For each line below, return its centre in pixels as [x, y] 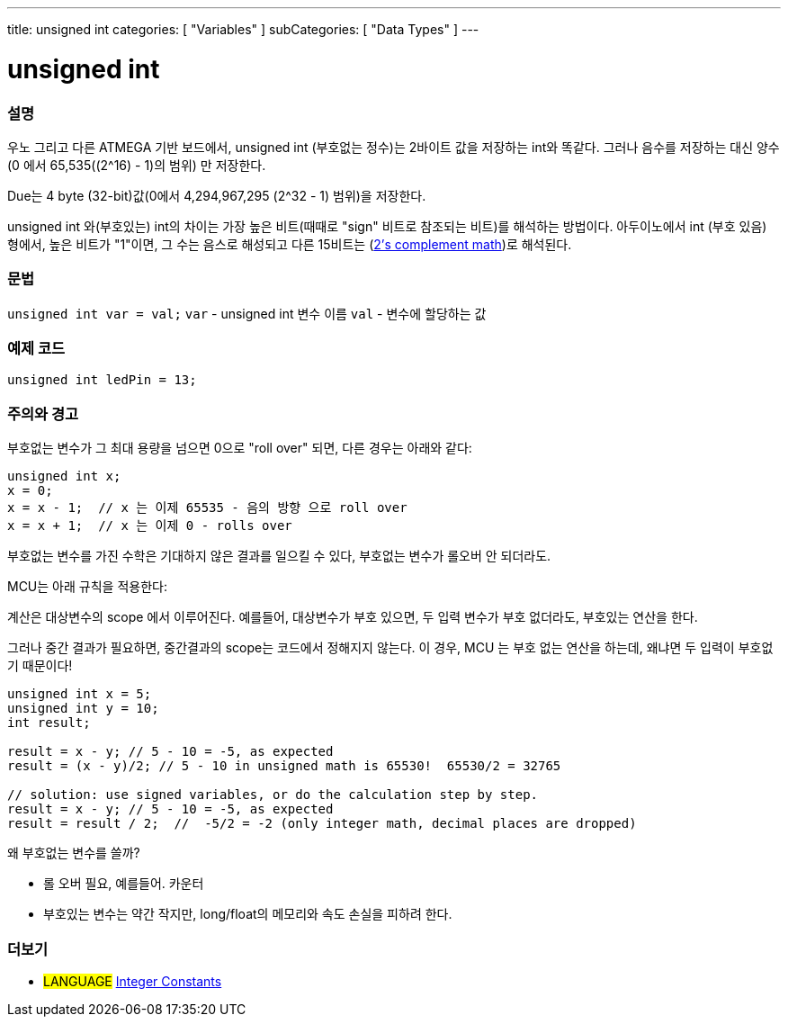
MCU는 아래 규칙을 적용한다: [87, 587]
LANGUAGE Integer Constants [133, 981]
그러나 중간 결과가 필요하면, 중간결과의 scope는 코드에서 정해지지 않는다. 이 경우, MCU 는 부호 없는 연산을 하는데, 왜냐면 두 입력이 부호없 [390, 648]
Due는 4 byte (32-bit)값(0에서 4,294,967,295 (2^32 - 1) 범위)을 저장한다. [217, 195]
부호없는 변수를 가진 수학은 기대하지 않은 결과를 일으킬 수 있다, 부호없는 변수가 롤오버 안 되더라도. [279, 556]
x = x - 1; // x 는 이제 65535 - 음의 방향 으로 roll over [207, 508]
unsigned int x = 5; [80, 694]
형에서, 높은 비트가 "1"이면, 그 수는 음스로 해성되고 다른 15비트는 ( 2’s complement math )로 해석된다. [290, 244]
